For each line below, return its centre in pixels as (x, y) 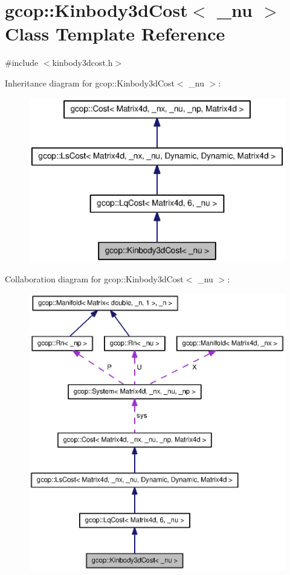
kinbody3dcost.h (82, 63)
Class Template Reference (115, 34)
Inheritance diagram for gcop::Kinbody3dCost (90, 83)
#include (22, 63)
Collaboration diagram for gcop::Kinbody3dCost (94, 279)
